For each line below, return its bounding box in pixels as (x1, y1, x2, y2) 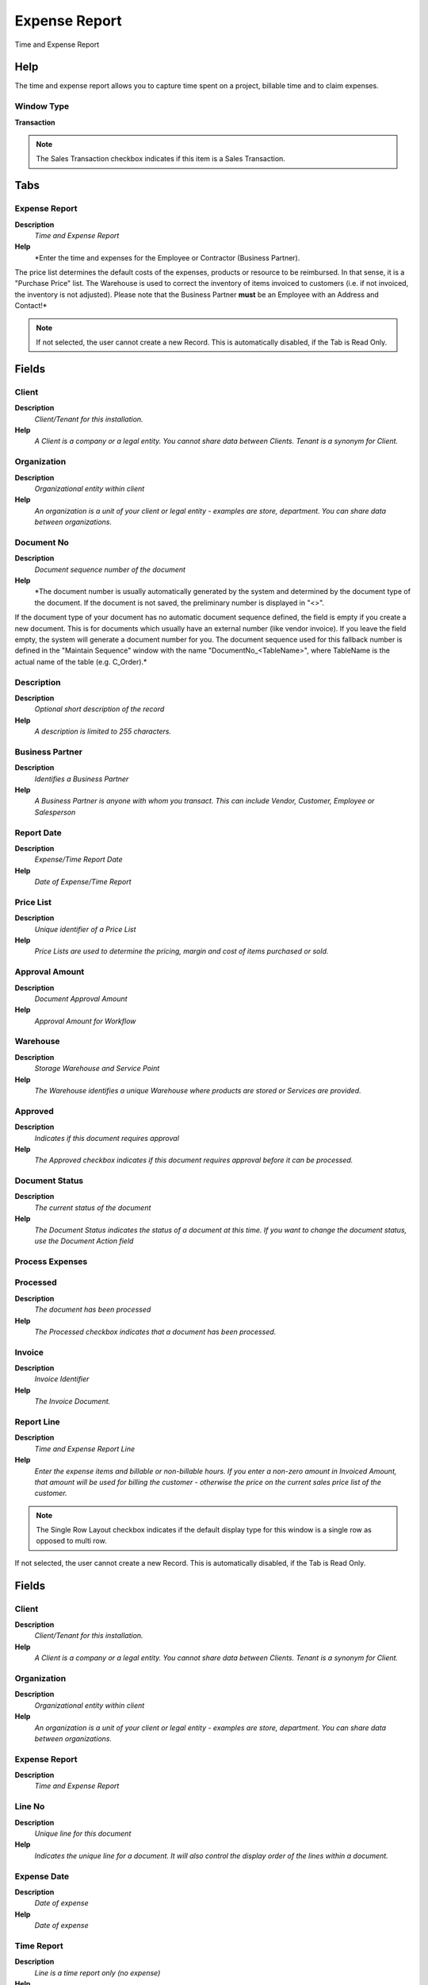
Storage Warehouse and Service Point (34, 1064, 160, 1073)
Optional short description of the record (34, 704, 165, 714)
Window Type (14, 101, 70, 112)
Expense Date (14, 1871, 70, 1882)
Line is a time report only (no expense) (34, 1968, 161, 1977)
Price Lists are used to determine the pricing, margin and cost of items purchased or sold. (34, 946, 329, 956)
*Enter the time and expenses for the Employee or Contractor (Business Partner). (34, 252, 300, 262)
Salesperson (34, 807, 76, 817)
